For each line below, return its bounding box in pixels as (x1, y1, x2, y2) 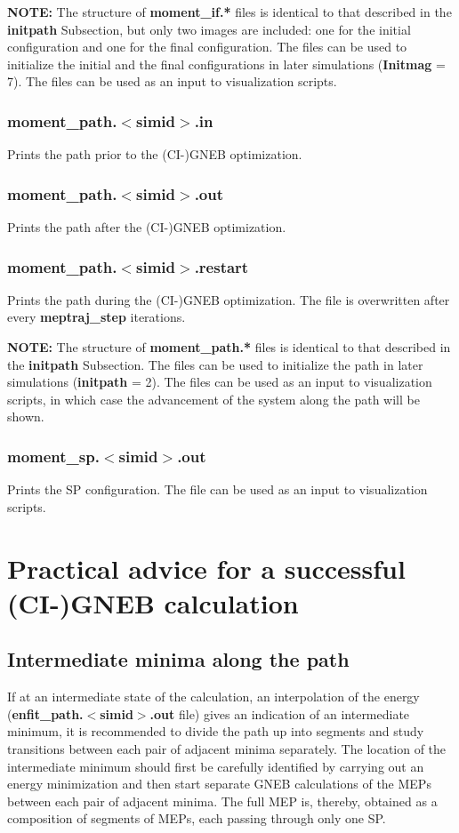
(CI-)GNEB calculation (7, 584, 299, 621)
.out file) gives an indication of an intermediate (149, 704, 410, 723)
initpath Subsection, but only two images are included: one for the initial (7, 20, 411, 38)
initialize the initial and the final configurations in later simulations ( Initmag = (7, 54, 446, 73)
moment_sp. (7, 445, 100, 467)
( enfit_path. (7, 704, 84, 723)
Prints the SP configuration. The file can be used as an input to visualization (7, 480, 428, 499)
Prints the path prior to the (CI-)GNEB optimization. (7, 145, 302, 164)
